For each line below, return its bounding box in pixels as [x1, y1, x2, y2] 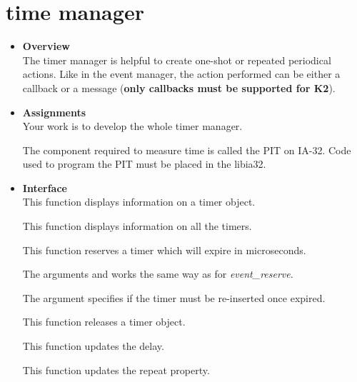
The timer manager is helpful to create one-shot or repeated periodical [22, 52, 331, 67]
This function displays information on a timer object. [22, 194, 256, 209]
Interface [22, 180, 67, 195]
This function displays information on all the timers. [22, 218, 252, 233]
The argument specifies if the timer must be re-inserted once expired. [22, 290, 326, 305]
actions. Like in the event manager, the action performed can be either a [22, 66, 341, 81]
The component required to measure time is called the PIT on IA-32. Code [22, 142, 351, 157]
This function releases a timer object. [22, 314, 186, 329]
